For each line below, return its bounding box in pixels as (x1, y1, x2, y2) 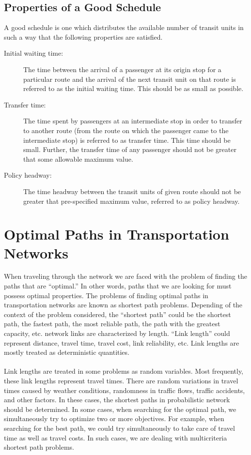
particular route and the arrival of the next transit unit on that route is (23, 74, 236, 84)
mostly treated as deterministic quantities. (4, 347, 129, 357)
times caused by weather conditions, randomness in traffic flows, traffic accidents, (4, 385, 245, 395)
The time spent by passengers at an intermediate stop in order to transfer (23, 116, 242, 126)
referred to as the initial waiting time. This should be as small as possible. (23, 83, 244, 93)
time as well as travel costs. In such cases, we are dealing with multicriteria (4, 432, 227, 442)
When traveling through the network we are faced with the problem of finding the (4, 271, 247, 281)
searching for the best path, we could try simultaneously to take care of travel (4, 423, 235, 433)
